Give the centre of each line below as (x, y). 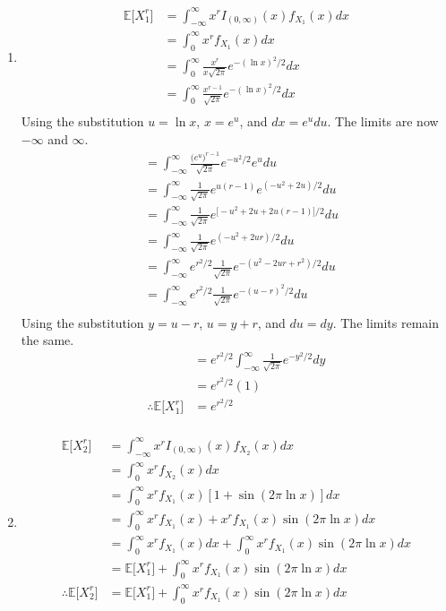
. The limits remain (386, 322)
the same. (47, 340)
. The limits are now (383, 121)
